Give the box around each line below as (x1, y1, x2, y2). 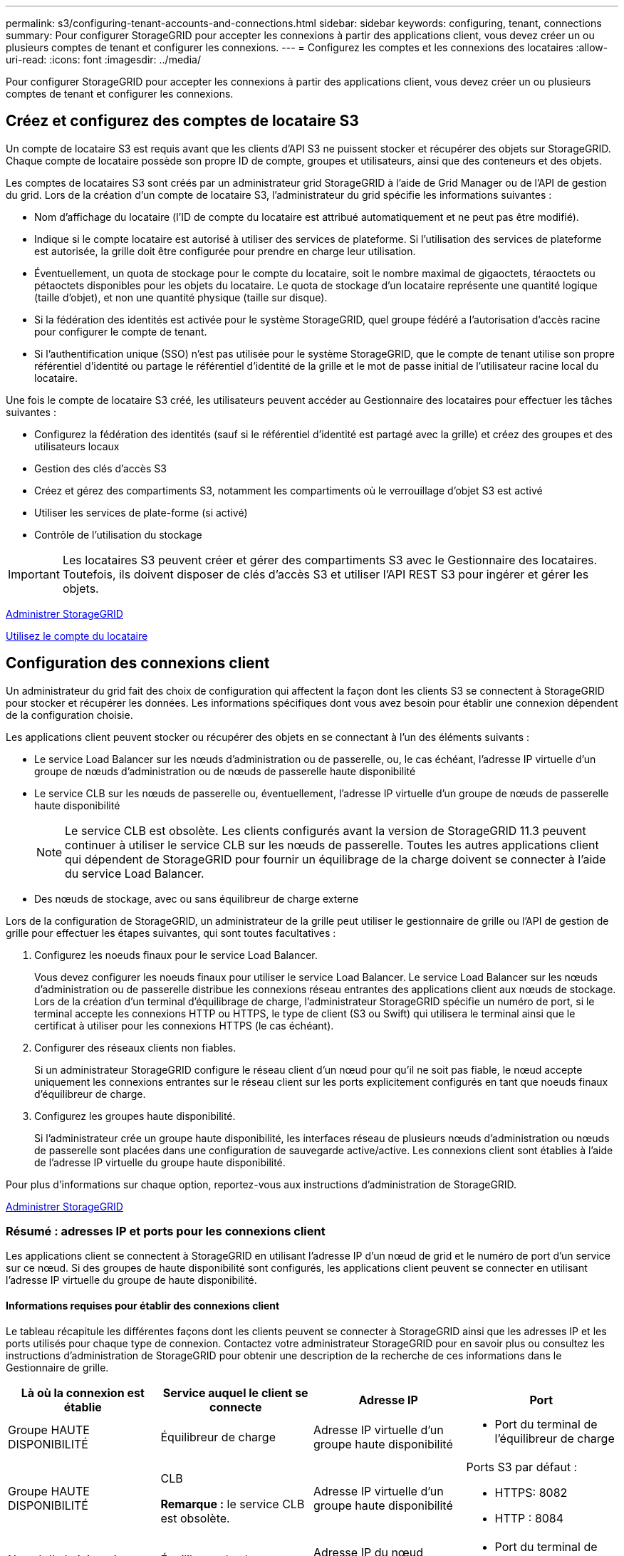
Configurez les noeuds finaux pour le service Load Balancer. (34, 948, 318, 961)
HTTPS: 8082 (494, 1485, 568, 1500)
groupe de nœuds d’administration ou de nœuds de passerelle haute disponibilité (34, 764, 416, 777)
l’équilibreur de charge (494, 1431, 615, 1446)
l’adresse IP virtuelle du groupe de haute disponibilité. (6, 1274, 257, 1287)
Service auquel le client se (162, 1385, 308, 1400)
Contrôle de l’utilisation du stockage (34, 528, 202, 541)
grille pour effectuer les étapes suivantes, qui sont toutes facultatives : (6, 926, 336, 939)
